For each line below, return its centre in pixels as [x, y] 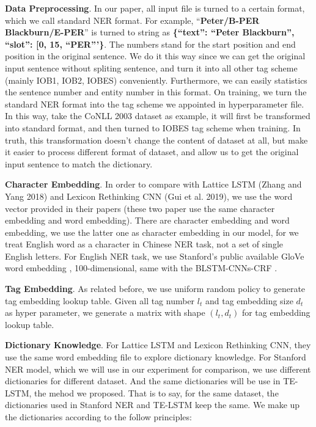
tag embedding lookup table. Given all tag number [100, 300]
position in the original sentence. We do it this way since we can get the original [155, 56]
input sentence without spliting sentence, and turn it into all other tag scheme [151, 68]
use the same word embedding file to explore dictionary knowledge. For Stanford [156, 357]
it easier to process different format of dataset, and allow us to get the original [152, 152]
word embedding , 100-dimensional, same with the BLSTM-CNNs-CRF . [141, 268]
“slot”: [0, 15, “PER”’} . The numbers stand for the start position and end [150, 44]
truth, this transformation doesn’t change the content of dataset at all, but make [156, 140]
